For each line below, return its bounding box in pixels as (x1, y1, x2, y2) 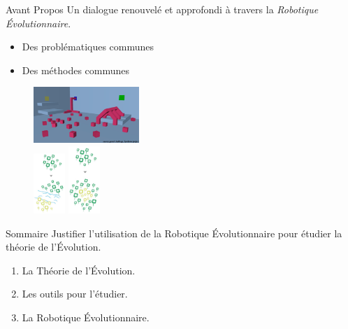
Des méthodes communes (22, 62, 130, 77)
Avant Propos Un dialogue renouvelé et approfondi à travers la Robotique (6, 2, 319, 16)
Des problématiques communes (22, 39, 154, 54)
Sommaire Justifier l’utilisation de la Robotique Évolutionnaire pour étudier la (6, 225, 342, 240)
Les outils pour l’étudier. (22, 286, 128, 301)
